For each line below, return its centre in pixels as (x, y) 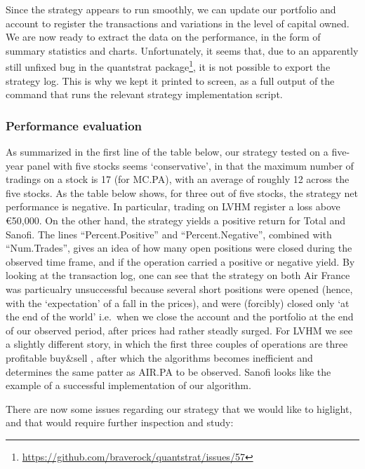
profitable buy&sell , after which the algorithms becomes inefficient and (159, 357)
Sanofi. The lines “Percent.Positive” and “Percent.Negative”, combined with (169, 234)
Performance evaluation (74, 125)
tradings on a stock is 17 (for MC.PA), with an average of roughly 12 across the (178, 179)
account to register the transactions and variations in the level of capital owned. (178, 23)
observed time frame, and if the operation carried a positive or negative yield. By (180, 261)
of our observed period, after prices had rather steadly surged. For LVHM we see (179, 330)
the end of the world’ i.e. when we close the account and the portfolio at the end (180, 317)
